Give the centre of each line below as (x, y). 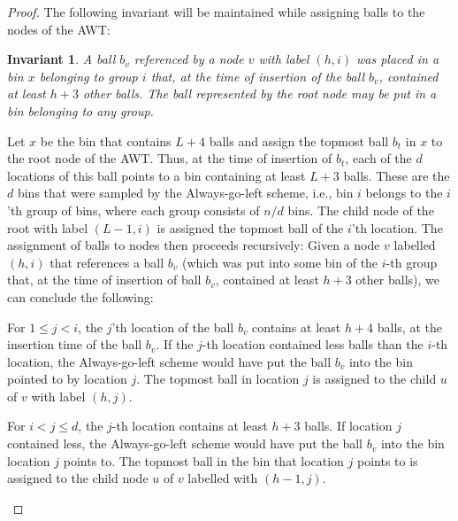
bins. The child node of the (361, 210)
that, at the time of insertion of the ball (257, 76)
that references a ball (107, 262)
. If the (175, 344)
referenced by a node (189, 59)
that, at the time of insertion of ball (104, 280)
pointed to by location (67, 379)
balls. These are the (397, 175)
